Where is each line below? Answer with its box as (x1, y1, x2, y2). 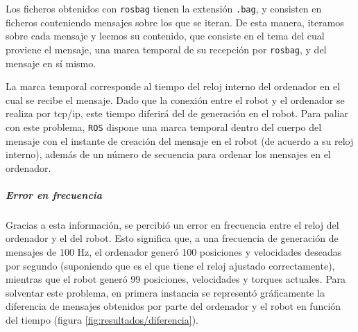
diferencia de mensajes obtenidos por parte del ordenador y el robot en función (6, 299, 341, 313)
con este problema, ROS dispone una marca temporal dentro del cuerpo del (6, 119, 322, 134)
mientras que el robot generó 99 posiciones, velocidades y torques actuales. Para (6, 272, 346, 286)
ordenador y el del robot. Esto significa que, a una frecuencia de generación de (6, 231, 339, 245)
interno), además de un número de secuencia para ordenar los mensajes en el (6, 147, 331, 161)
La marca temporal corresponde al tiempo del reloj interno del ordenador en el (6, 79, 341, 94)
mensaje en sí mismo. (6, 55, 96, 70)
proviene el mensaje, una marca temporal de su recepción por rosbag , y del (6, 42, 327, 56)
